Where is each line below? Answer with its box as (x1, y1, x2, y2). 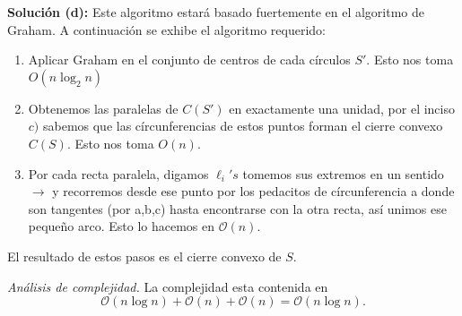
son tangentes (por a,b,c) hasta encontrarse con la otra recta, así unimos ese (28, 199, 447, 218)
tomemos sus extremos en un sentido (242, 164, 444, 183)
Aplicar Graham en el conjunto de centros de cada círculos (28, 50, 351, 69)
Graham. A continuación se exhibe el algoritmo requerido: (7, 20, 327, 38)
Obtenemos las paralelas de (28, 98, 179, 117)
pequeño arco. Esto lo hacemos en (28, 217, 215, 235)
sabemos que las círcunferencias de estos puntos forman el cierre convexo (42, 116, 443, 135)
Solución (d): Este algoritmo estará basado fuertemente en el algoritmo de (7, 3, 424, 21)
